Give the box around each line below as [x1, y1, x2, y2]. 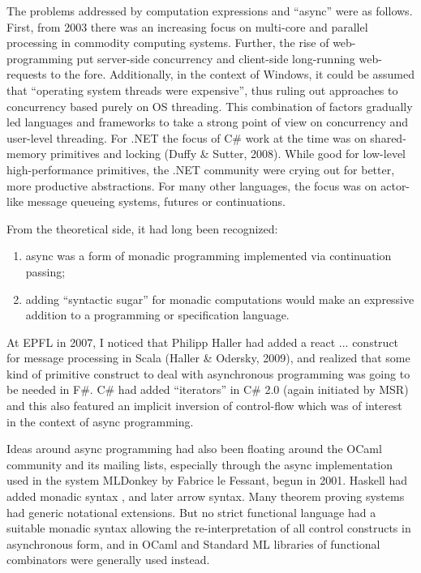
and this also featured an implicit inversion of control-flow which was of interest [6, 397, 402, 414]
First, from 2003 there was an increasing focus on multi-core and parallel [6, 18, 368, 35]
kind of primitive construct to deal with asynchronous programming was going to [6, 365, 410, 382]
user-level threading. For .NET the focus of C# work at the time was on [6, 129, 367, 146]
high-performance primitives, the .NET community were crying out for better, [6, 160, 395, 177]
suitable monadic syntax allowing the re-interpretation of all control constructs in [6, 520, 411, 537]
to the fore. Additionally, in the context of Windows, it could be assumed [50, 66, 415, 83]
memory [6, 145, 47, 162]
